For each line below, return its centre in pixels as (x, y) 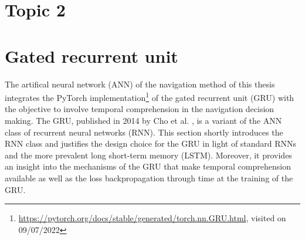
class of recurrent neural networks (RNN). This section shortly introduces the (144, 132)
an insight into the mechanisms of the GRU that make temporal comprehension (148, 166)
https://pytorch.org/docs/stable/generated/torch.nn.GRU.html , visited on (152, 218)
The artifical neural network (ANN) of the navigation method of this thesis (140, 84)
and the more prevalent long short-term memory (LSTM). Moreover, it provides (148, 155)
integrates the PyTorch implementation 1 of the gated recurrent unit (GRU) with (150, 97)
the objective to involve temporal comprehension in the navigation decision (140, 109)
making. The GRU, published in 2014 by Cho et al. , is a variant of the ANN (143, 120)
